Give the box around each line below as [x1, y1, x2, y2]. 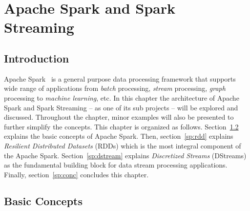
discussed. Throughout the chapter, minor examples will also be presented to [4, 112, 234, 122]
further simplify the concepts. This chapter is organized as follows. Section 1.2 [4, 121, 239, 131]
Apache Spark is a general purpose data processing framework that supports [4, 73, 236, 84]
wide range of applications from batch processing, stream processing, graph [4, 83, 226, 93]
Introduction [4, 50, 69, 65]
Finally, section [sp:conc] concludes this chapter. [4, 169, 149, 179]
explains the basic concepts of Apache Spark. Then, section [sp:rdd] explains [4, 131, 233, 141]
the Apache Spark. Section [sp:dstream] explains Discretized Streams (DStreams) [4, 150, 247, 160]
